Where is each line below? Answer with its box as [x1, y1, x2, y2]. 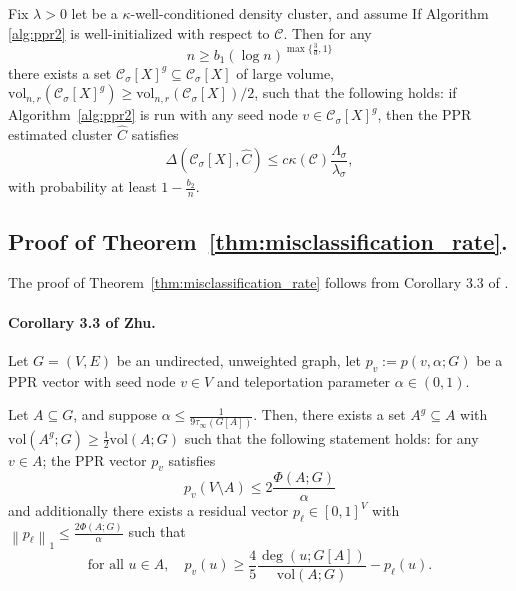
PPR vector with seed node [8, 370, 176, 391]
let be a [71, 3, 118, 23]
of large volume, [236, 62, 334, 83]
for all [87, 558, 124, 573]
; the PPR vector [42, 449, 147, 470]
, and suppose [73, 404, 158, 425]
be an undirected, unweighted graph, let [116, 349, 361, 370]
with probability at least [8, 176, 157, 197]
